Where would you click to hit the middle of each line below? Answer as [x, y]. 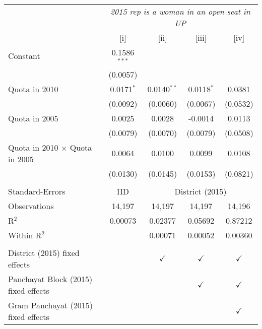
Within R [25, 235]
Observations [31, 206]
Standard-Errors [37, 191]
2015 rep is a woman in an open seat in [180, 11]
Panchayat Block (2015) [50, 279]
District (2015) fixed [44, 252]
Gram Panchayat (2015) [50, 305]
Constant [24, 56]
